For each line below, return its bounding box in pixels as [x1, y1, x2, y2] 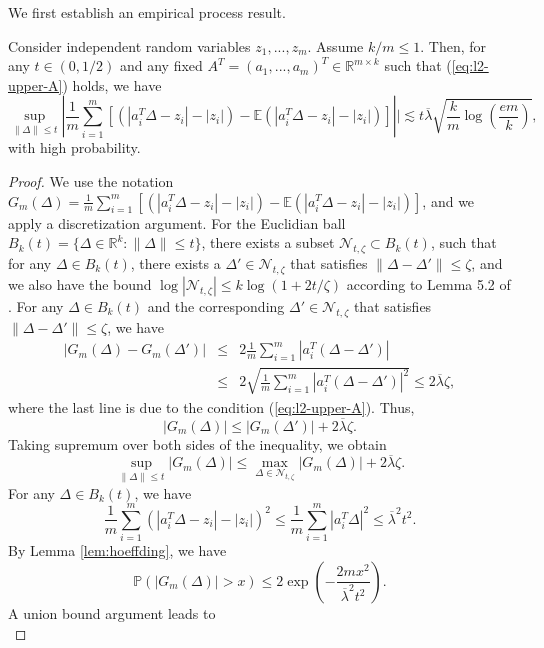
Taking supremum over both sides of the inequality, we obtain [8, 433, 387, 454]
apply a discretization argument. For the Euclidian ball [8, 212, 346, 233]
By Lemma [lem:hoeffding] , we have [8, 540, 227, 561]
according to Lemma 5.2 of [346, 273, 511, 294]
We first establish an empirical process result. [8, 2, 286, 22]
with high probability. [8, 137, 141, 158]
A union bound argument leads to [8, 602, 216, 623]
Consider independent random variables [8, 35, 251, 56]
